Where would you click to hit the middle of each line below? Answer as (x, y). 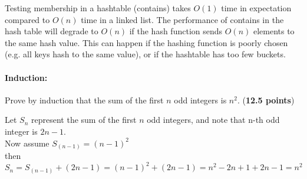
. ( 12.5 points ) (266, 100)
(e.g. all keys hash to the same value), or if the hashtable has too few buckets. (145, 54)
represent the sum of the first (84, 120)
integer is (21, 131)
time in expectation (256, 8)
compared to (27, 19)
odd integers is (200, 100)
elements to (274, 31)
